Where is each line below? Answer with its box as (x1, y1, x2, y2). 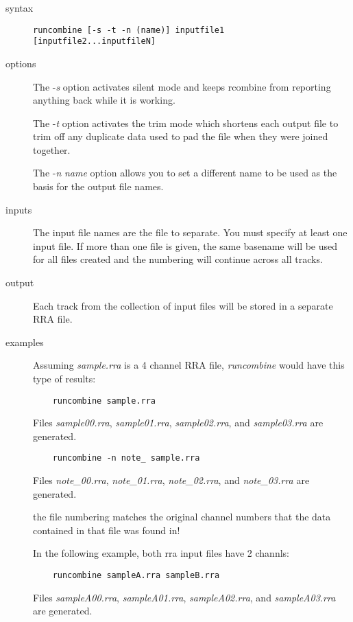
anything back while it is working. (33, 93, 175, 107)
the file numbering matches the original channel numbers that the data (33, 509, 331, 524)
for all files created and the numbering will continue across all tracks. (33, 252, 323, 266)
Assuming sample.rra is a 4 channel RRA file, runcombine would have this (33, 358, 345, 372)
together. (33, 142, 71, 157)
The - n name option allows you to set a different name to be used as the (33, 165, 337, 180)
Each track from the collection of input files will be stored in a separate (33, 298, 333, 312)
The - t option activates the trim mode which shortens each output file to (33, 115, 339, 130)
